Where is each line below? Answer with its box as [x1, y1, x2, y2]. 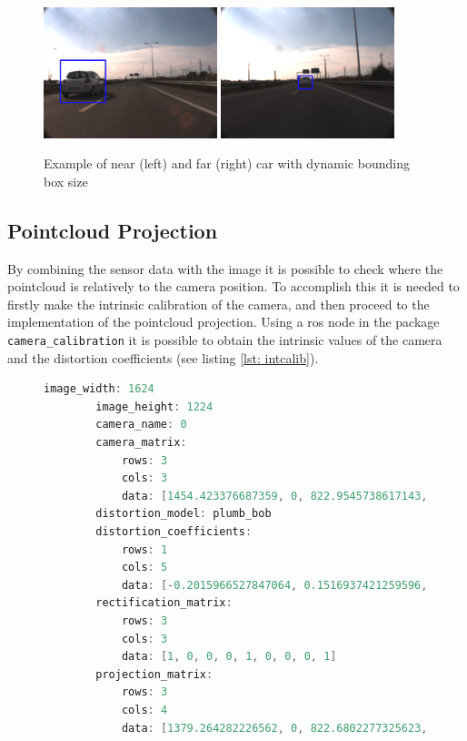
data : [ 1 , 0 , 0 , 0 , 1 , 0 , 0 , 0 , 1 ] [121, 650, 337, 664]
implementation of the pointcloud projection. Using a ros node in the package [7, 312, 440, 331]
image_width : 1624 [44, 382, 154, 396]
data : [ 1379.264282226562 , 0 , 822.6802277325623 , [121, 721, 428, 735]
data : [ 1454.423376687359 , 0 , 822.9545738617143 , [121, 489, 428, 502]
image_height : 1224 [95, 400, 214, 413]
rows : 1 [121, 543, 168, 556]
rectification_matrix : [95, 596, 233, 610]
